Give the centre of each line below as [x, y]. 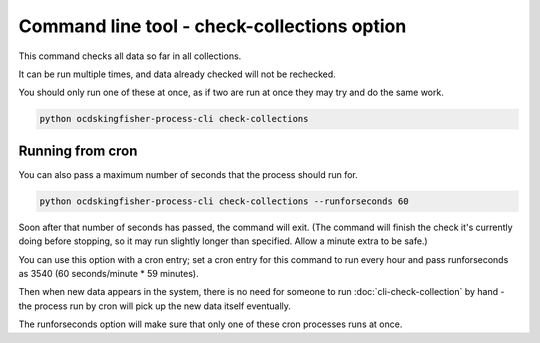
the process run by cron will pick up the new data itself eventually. [155, 306]
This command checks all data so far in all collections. [130, 56]
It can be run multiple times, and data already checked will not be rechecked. [177, 74]
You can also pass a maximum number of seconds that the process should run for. [188, 174]
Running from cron [78, 150]
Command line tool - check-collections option [212, 26]
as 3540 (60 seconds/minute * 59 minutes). [108, 273]
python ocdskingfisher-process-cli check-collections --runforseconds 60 [224, 201]
